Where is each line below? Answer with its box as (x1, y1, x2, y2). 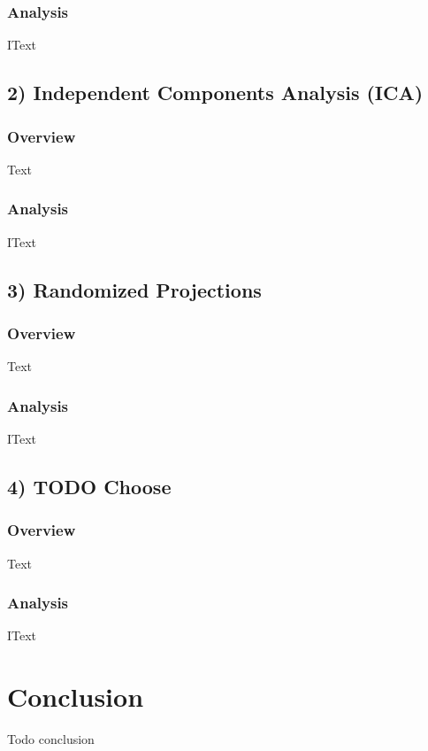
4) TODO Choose (7, 473, 172, 500)
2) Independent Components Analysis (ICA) (7, 79, 424, 106)
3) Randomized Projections (7, 275, 262, 303)
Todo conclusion (7, 730, 95, 748)
